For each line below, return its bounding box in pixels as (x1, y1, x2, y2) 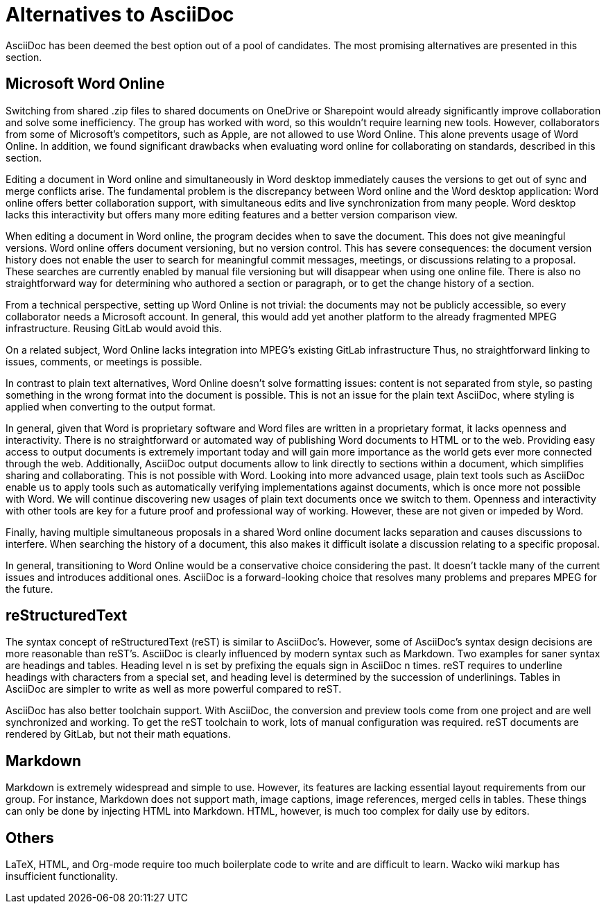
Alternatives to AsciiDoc (6, 3, 234, 26)
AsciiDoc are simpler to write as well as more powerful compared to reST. (6, 683, 342, 695)
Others (6, 829, 54, 847)
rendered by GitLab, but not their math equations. (6, 728, 231, 741)
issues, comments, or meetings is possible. (6, 355, 202, 367)
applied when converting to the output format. (6, 400, 216, 413)
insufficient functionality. (6, 870, 119, 883)
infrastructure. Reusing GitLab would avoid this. (6, 322, 223, 334)
